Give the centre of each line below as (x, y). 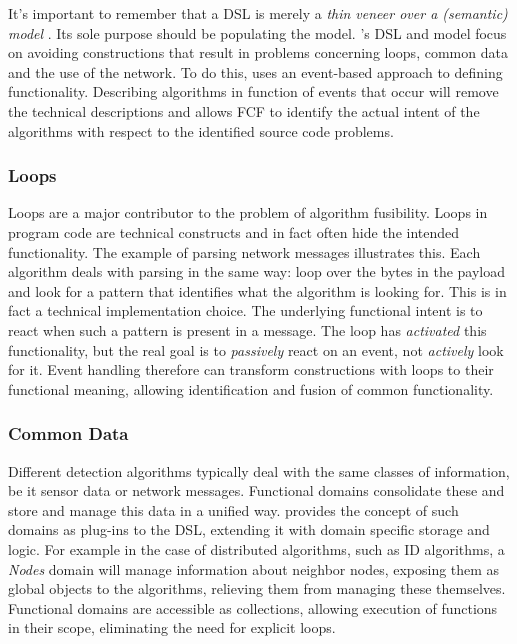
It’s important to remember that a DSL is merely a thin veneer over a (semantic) (258, 13)
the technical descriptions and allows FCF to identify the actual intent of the (244, 110)
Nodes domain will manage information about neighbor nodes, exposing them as (254, 568)
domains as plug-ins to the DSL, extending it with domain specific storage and (249, 529)
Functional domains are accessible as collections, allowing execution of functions (253, 607)
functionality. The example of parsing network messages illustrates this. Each (244, 251)
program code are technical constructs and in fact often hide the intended (234, 231)
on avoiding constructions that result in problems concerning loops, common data (258, 52)
